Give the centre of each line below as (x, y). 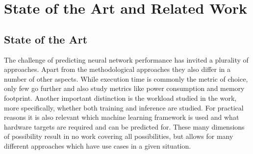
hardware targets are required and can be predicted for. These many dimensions (124, 126)
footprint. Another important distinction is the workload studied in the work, (120, 98)
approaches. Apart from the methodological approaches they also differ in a (117, 69)
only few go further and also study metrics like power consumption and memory (124, 88)
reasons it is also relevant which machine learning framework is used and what (122, 117)
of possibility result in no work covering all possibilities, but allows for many (119, 136)
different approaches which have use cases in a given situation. (98, 145)
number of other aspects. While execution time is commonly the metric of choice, (126, 78)
